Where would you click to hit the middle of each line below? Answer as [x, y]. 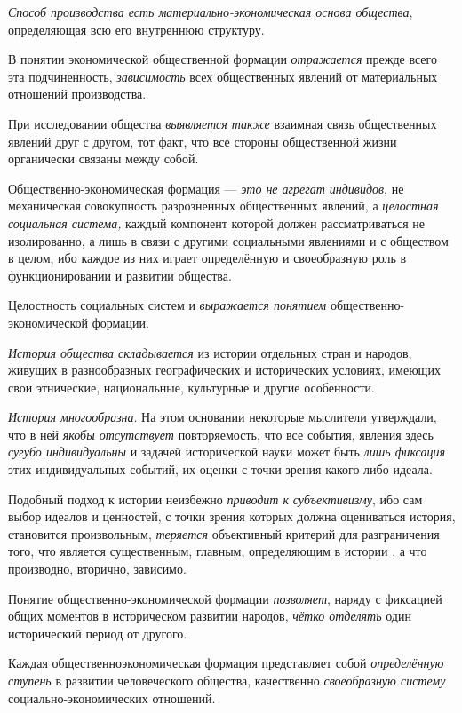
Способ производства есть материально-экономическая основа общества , [211, 12]
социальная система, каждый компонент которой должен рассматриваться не [217, 222]
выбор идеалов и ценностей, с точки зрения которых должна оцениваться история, [232, 516]
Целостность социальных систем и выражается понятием [167, 305]
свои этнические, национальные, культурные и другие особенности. [191, 387]
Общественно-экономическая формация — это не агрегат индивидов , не [206, 188]
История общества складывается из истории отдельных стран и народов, [210, 352]
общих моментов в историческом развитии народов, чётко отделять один [210, 616]
